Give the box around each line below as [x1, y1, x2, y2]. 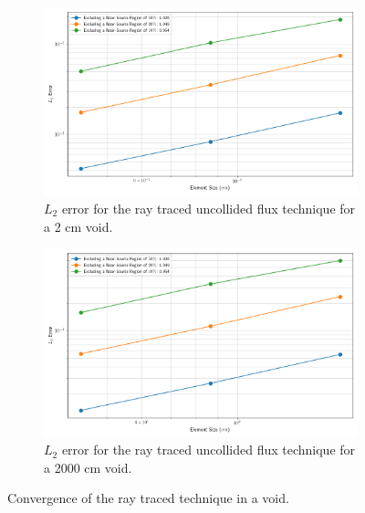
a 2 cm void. [44, 216, 113, 236]
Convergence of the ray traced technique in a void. [7, 488, 289, 508]
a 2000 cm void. [44, 457, 132, 476]
